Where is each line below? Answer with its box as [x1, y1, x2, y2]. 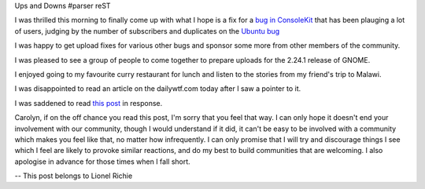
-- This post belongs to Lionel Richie [14, 171, 133, 180]
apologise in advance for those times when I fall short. [14, 157, 190, 166]
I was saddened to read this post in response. [14, 98, 163, 107]
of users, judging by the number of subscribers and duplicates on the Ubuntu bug [14, 26, 280, 35]
